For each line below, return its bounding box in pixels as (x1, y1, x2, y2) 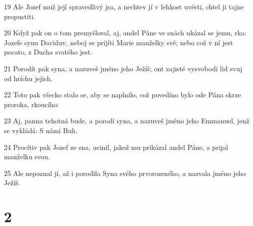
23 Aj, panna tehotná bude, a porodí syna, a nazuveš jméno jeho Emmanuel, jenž (4, 115, 250, 126)
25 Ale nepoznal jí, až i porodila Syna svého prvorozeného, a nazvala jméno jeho (4, 168, 246, 178)
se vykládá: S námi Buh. (4, 125, 78, 135)
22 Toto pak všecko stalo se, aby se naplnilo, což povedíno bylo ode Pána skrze (4, 89, 241, 100)
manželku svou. (4, 151, 50, 162)
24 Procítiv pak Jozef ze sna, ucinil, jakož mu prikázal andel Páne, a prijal (4, 141, 228, 152)
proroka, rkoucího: (4, 99, 59, 109)
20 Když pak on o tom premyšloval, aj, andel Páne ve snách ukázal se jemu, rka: (4, 28, 247, 38)
